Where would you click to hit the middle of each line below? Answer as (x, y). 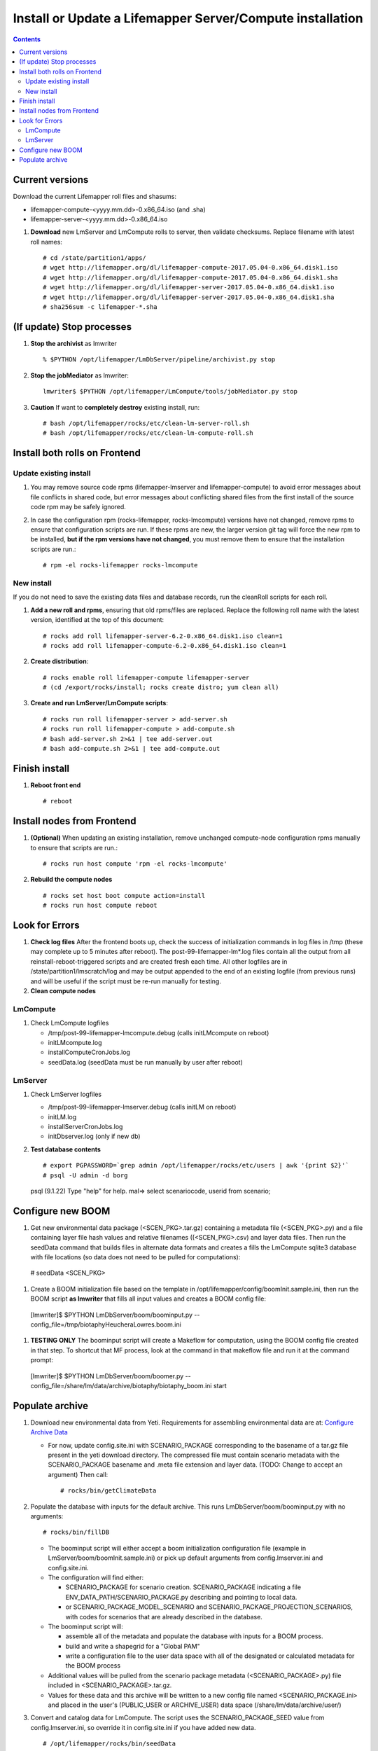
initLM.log (62, 1116)
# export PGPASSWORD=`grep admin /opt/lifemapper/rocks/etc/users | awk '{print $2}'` (196, 1165)
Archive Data (49, 1432)
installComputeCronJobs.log (89, 1052)
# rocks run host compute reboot (100, 906)
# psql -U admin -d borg (85, 1175)
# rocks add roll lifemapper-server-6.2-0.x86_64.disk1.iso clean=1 (163, 636)
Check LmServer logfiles (66, 1094)
